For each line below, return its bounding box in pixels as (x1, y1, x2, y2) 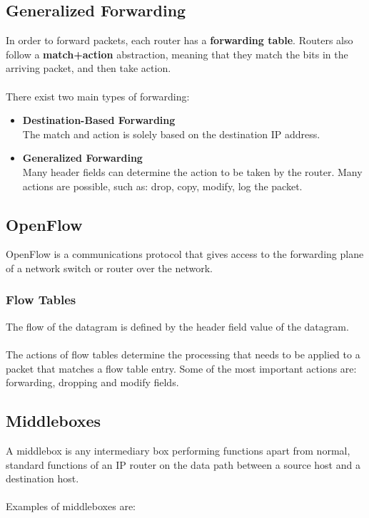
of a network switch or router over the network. (6, 260, 213, 275)
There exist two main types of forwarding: (6, 88, 190, 103)
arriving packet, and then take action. (6, 61, 171, 76)
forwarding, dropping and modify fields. (6, 375, 179, 390)
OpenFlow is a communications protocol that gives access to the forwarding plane (6, 247, 364, 261)
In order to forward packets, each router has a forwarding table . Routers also (6, 33, 353, 48)
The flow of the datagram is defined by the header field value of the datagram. (6, 318, 349, 333)
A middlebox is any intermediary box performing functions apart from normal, (6, 442, 350, 457)
